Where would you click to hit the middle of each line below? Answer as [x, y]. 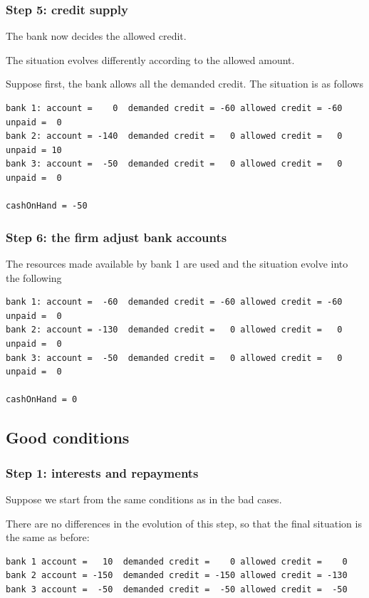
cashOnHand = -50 [47, 206]
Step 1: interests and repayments [102, 472]
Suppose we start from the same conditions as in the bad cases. [144, 499]
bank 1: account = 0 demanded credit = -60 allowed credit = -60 [174, 108]
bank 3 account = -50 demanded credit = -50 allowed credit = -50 [177, 589]
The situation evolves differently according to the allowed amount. [150, 59]
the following [34, 277]
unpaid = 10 [34, 150]
